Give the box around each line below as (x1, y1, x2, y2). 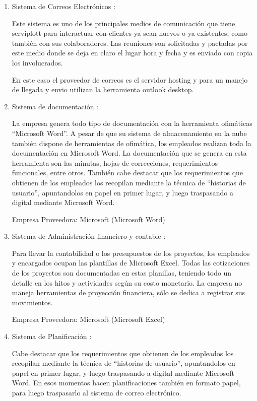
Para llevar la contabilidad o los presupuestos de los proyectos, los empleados (12, 247, 250, 258)
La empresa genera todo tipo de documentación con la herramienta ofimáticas (12, 118, 252, 128)
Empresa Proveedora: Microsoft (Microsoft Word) (12, 214, 165, 224)
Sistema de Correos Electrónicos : (12, 1, 115, 11)
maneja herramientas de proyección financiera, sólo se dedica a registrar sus (12, 287, 245, 298)
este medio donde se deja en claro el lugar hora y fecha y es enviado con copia (12, 47, 253, 58)
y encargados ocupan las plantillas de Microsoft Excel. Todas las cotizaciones (12, 257, 250, 268)
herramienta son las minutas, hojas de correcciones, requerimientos (12, 157, 218, 168)
